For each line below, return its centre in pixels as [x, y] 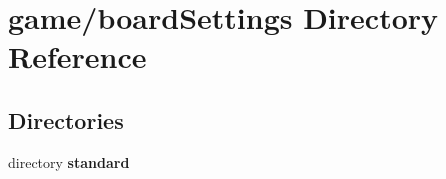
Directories [66, 119]
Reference [77, 56]
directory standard [69, 161]
